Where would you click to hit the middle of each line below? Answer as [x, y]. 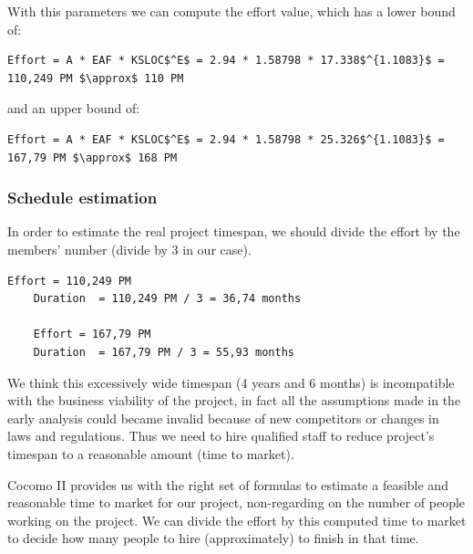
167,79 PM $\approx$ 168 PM [93, 157]
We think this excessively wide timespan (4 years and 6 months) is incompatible [231, 382]
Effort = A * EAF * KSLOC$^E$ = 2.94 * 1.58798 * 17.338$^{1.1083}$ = [226, 61]
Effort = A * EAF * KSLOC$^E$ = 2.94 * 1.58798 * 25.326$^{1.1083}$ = [226, 139]
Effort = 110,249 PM [70, 281]
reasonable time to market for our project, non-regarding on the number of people [236, 502]
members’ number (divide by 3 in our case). [129, 249]
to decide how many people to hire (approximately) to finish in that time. [213, 538]
